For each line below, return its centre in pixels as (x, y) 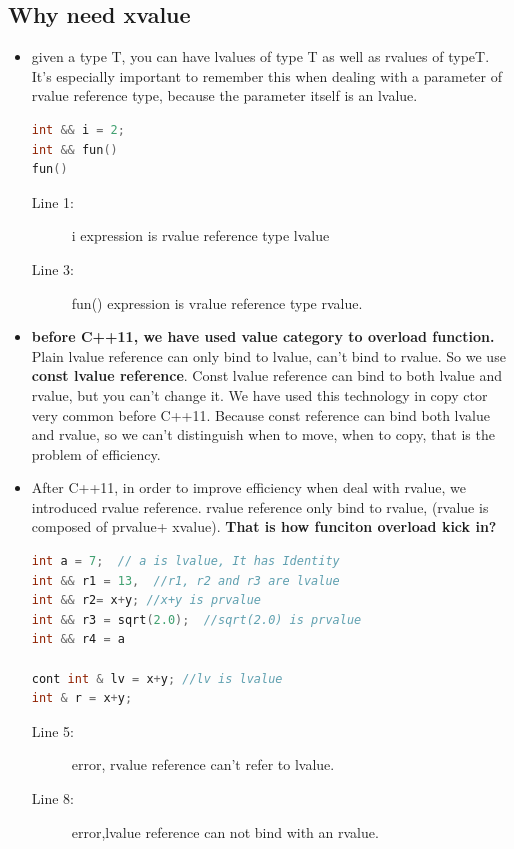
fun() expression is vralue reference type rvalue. (217, 302)
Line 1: (52, 201)
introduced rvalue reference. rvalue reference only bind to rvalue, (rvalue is (260, 506)
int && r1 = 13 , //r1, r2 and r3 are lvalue (185, 580)
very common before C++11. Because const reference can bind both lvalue (260, 414)
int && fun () (74, 149)
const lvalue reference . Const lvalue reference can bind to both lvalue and (267, 375)
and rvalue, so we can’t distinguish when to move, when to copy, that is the (263, 434)
